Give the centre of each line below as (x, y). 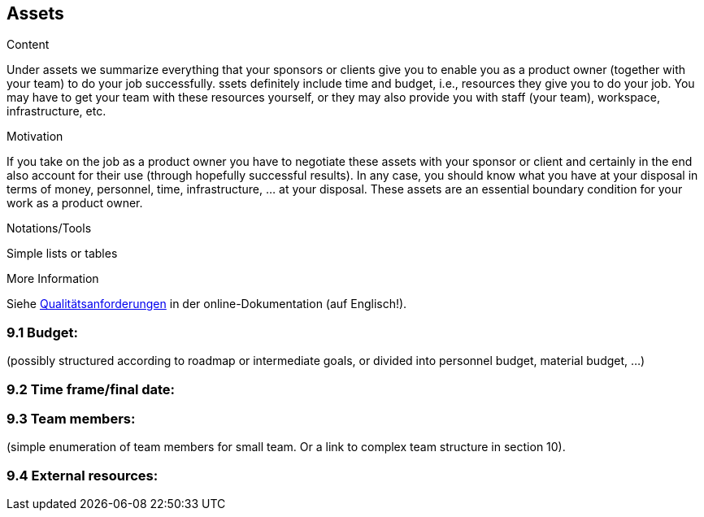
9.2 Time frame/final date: (91, 389)
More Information (53, 279)
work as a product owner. (75, 203)
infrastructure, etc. (56, 111)
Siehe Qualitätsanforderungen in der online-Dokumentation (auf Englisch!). (207, 304)
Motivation (35, 137)
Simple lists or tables (62, 254)
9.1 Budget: (42, 332)
